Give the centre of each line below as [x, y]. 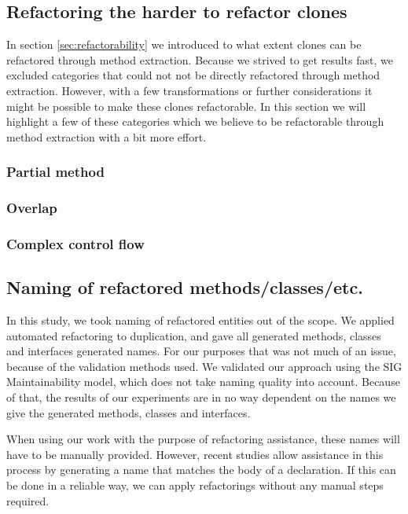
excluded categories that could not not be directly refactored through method [193, 75]
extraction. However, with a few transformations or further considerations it [189, 90]
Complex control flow [75, 243]
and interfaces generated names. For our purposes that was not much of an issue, [201, 351]
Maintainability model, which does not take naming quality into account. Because [203, 382]
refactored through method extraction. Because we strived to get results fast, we [200, 59]
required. [28, 500]
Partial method [55, 172]
